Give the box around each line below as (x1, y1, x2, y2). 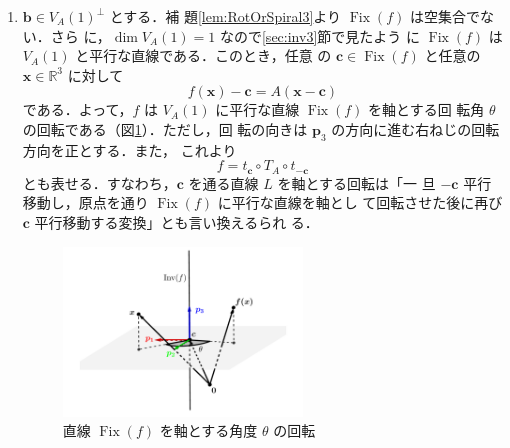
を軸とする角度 (159, 420, 258, 441)
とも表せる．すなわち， (22, 172, 177, 193)
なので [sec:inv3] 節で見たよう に (219, 25, 420, 46)
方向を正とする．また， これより (22, 139, 237, 160)
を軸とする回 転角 (368, 99, 485, 120)
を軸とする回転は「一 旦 (277, 172, 436, 193)
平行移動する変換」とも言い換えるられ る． (34, 212, 319, 232)
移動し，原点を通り (22, 192, 149, 213)
